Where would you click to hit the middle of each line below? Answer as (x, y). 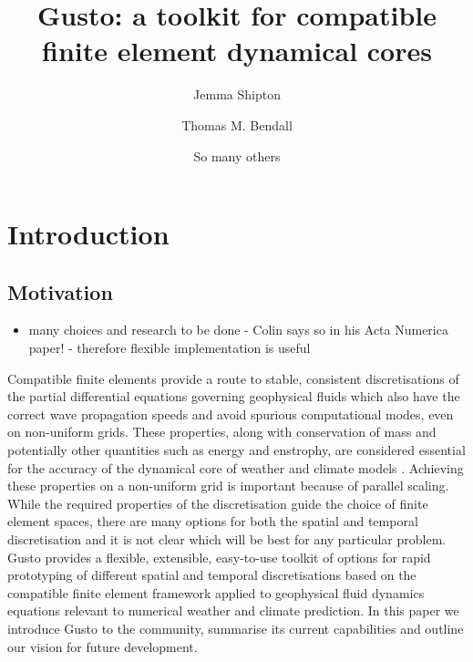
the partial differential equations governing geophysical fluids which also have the (234, 396)
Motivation (60, 291)
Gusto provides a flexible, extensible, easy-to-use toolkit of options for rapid (219, 557)
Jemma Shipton (237, 94)
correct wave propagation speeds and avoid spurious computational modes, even (231, 414)
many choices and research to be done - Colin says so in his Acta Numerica (238, 330)
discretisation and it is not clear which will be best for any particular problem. (227, 539)
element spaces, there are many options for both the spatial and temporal (213, 521)
